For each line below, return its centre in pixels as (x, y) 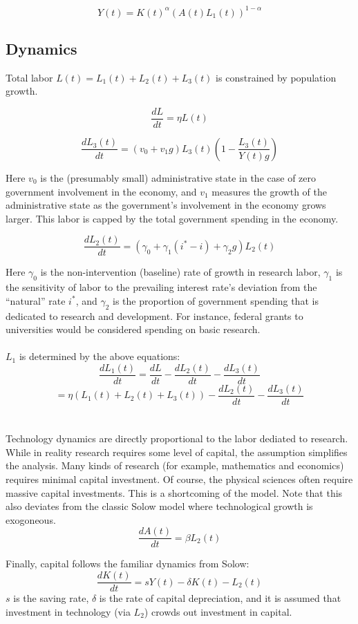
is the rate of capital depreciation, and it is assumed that (220, 598)
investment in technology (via (68, 611)
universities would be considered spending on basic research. (133, 329)
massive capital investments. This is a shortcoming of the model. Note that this (174, 492)
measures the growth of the (270, 191)
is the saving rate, (51, 598)
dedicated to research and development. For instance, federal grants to (154, 315)
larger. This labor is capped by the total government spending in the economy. (172, 218)
